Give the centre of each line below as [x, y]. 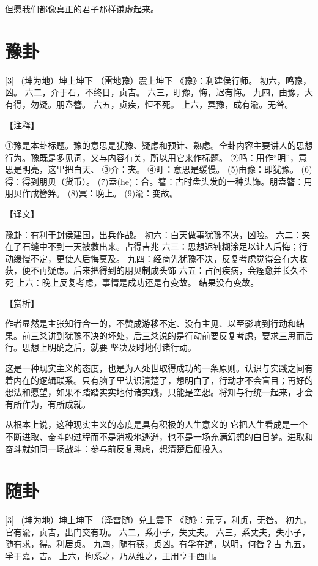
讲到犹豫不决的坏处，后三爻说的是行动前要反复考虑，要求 [163, 335]
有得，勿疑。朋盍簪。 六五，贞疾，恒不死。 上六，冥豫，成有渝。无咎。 [149, 104]
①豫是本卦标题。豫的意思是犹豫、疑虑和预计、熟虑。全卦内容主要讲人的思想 [159, 145]
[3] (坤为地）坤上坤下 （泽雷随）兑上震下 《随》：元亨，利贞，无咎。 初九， [158, 520]
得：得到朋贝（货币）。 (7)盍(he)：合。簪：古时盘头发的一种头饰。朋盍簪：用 [159, 181]
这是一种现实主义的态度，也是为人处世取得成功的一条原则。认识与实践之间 [155, 368]
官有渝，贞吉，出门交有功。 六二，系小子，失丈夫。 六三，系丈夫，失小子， [158, 531]
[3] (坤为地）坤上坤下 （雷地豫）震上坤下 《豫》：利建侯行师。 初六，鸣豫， [158, 80]
